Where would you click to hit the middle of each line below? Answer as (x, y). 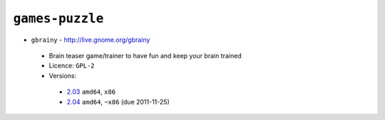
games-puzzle (58, 18)
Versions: (63, 75)
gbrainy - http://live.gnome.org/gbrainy (91, 40)
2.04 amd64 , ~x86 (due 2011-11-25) (118, 102)
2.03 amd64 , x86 (91, 92)
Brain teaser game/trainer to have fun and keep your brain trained (145, 55)
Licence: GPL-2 (72, 66)
